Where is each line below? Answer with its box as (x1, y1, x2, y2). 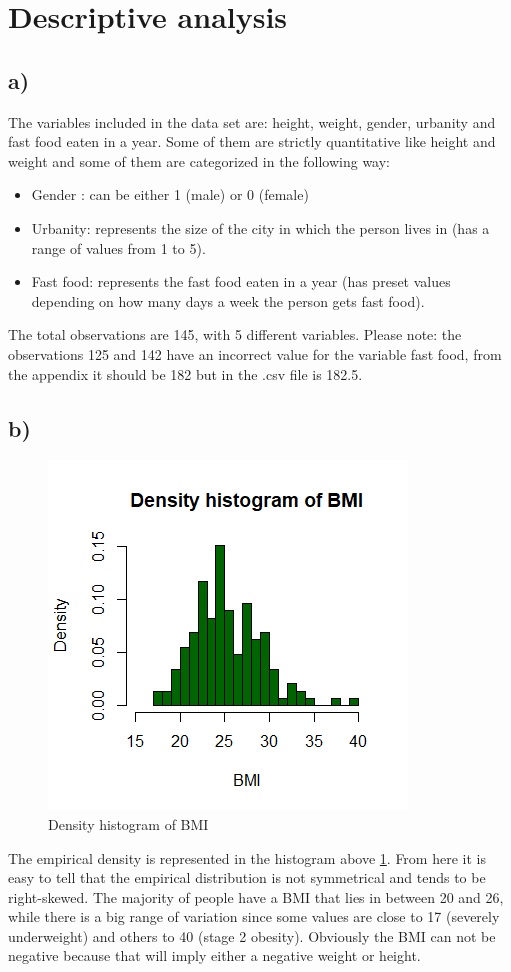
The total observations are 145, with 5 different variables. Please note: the (8, 324, 462, 345)
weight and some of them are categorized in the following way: (8, 150, 391, 171)
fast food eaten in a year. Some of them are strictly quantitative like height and (8, 131, 496, 152)
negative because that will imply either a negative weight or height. (8, 945, 421, 966)
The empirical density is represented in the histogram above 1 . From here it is (8, 847, 486, 868)
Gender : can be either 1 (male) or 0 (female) (31, 184, 309, 205)
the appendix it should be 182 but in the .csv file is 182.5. (8, 363, 363, 384)
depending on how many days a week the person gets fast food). (31, 290, 425, 311)
